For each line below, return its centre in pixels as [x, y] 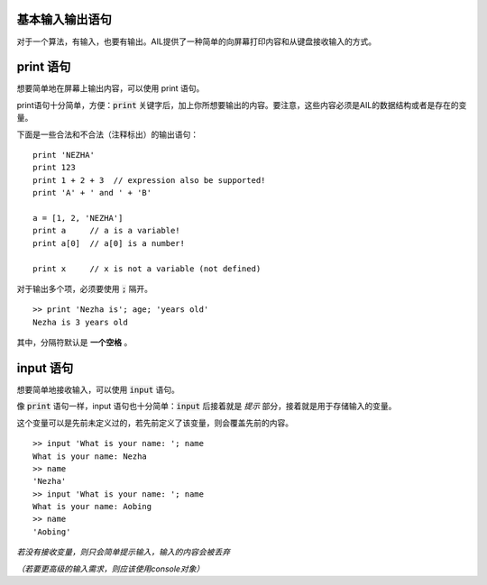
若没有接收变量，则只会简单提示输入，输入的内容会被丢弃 [123, 552]
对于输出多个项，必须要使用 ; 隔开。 [85, 288]
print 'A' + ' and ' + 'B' [92, 193]
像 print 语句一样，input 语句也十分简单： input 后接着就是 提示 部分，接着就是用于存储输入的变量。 [207, 407]
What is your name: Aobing [92, 507]
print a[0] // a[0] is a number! [109, 243]
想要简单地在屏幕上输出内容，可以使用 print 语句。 [110, 88]
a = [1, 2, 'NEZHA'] [78, 218]
